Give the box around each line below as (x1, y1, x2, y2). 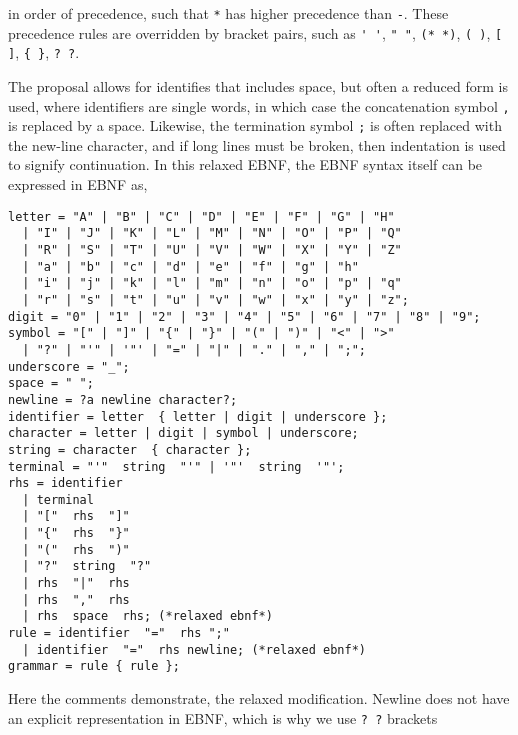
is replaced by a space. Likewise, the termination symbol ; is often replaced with (8, 115, 502, 136)
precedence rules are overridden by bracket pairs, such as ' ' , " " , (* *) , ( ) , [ (8, 22, 503, 43)
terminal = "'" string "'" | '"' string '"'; (8, 459, 345, 474)
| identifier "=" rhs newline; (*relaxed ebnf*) (22, 642, 366, 657)
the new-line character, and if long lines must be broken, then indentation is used (8, 134, 506, 155)
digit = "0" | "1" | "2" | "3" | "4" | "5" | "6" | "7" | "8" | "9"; (8, 309, 481, 324)
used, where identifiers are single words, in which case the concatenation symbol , (8, 95, 510, 116)
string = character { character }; (8, 442, 252, 457)
